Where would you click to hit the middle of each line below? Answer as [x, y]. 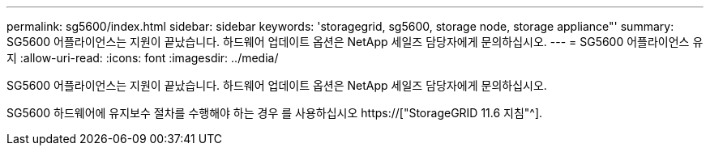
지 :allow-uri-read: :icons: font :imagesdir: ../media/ [143, 58]
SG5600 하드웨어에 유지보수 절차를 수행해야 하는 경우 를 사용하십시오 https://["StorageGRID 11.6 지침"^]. [275, 113]
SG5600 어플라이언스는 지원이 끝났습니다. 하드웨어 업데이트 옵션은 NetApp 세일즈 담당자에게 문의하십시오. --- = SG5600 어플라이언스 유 [355, 42]
